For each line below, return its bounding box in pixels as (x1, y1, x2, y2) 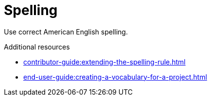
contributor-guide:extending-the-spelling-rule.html (23, 57, 186, 66)
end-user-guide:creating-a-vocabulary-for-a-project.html (23, 72, 207, 81)
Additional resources (4, 42, 70, 51)
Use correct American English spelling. (4, 27, 128, 36)
